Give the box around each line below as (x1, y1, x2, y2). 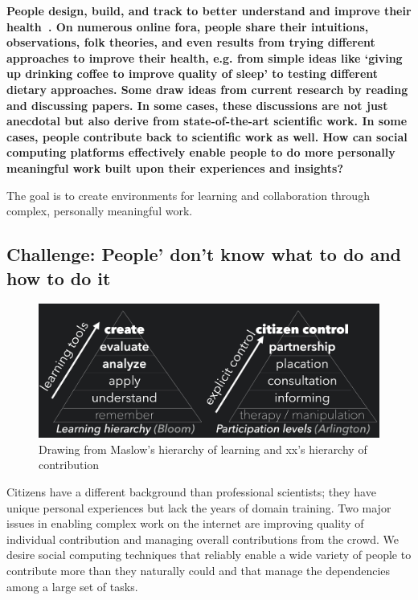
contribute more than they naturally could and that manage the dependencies (6, 561, 391, 578)
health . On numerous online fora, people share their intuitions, (6, 18, 369, 35)
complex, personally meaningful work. (6, 202, 193, 219)
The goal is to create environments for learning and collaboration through (6, 186, 370, 203)
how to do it (6, 265, 111, 290)
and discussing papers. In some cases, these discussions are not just (6, 96, 388, 113)
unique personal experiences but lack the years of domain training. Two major (6, 499, 391, 516)
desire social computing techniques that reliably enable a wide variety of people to (6, 546, 412, 563)
